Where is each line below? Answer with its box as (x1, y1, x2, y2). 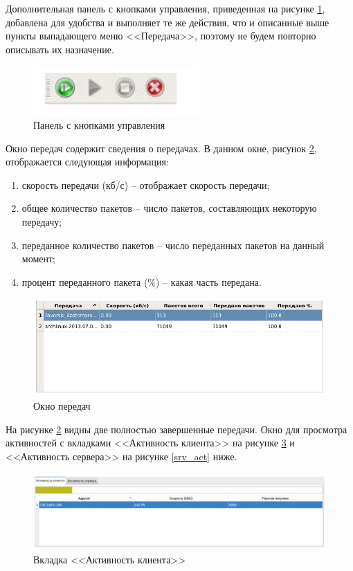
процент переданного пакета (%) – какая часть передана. (21, 274, 262, 289)
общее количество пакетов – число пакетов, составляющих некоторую (21, 201, 317, 215)
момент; (21, 251, 55, 266)
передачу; (21, 214, 62, 228)
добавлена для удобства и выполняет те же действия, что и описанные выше (6, 15, 329, 29)
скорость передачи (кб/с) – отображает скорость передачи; (21, 177, 270, 192)
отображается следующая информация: (6, 154, 169, 169)
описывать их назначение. (6, 42, 114, 56)
